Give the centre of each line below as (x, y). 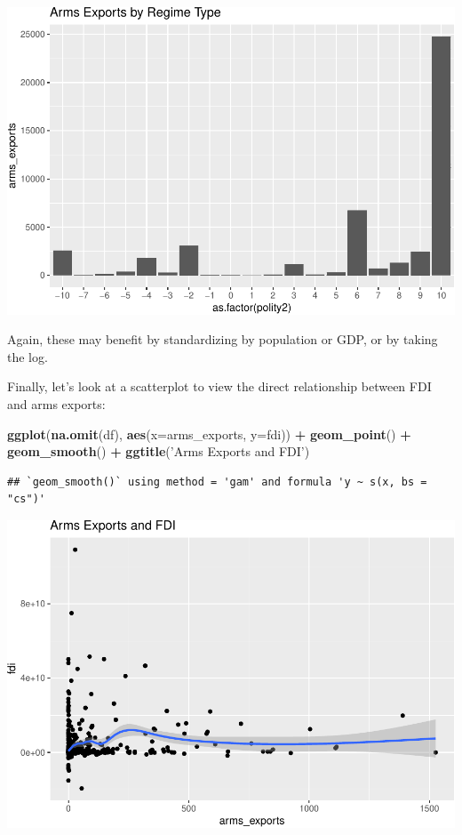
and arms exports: (56, 404)
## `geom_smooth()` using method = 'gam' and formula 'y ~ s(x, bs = (217, 482)
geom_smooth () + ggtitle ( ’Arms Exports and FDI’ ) (159, 451)
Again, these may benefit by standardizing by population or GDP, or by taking (223, 339)
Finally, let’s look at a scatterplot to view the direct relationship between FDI (219, 386)
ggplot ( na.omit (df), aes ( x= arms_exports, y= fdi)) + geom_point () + (209, 434)
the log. (28, 356)
